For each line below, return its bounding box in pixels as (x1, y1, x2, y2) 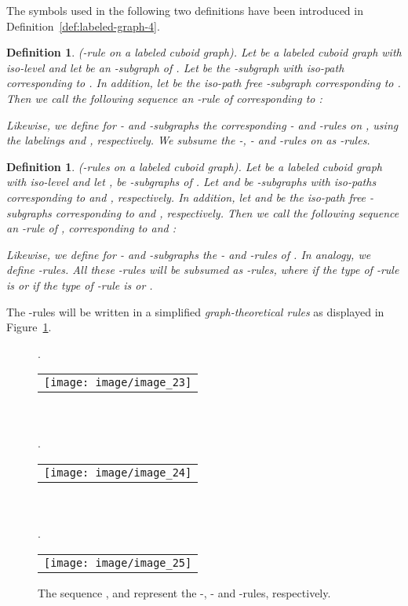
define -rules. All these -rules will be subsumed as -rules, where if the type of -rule (6, 261, 399, 278)
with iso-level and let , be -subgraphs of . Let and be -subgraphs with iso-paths (6, 173, 377, 190)
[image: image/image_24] (44, 466, 192, 480)
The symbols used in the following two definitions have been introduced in (6, 2, 363, 18)
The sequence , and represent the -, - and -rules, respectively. (38, 584, 331, 601)
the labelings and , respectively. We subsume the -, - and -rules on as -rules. (6, 132, 370, 148)
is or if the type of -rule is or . (6, 276, 153, 293)
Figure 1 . (6, 319, 52, 335)
